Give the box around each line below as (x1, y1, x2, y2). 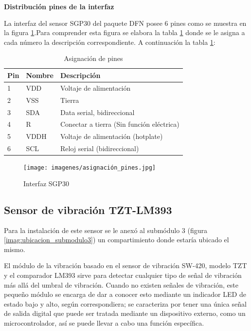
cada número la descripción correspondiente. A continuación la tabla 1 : (4, 37, 215, 47)
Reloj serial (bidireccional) (60, 143, 139, 154)
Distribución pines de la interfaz (4, 1, 114, 11)
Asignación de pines (64, 53, 123, 63)
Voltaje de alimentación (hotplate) (60, 131, 163, 141)
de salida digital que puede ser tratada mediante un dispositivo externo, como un (4, 308, 246, 318)
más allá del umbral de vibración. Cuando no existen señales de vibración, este (4, 279, 238, 290)
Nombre (26, 70, 54, 80)
